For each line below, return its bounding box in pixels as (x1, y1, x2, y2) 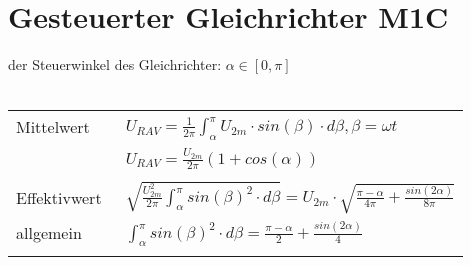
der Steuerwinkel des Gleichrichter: (8, 54, 222, 75)
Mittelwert (16, 114, 90, 138)
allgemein (16, 221, 82, 245)
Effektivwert (16, 185, 102, 209)
